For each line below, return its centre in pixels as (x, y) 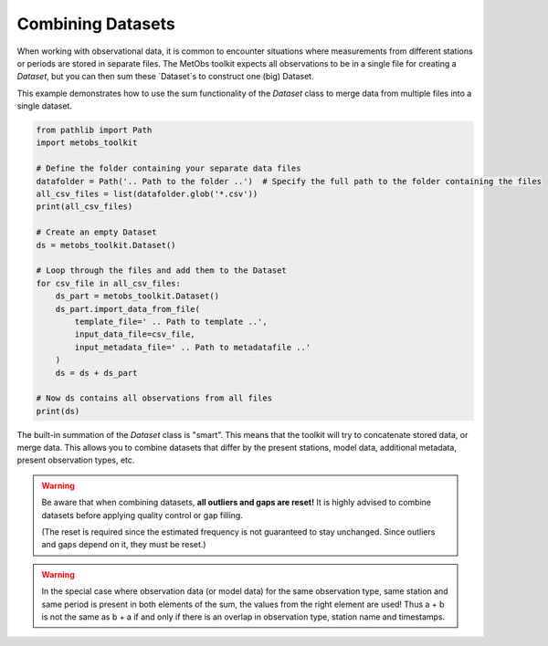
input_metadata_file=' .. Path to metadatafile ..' (193, 347)
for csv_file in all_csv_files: (109, 283)
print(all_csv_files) (84, 207)
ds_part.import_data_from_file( (128, 309)
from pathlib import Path (94, 130)
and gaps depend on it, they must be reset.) (124, 545)
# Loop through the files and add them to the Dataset (161, 271)
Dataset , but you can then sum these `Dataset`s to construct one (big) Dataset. (165, 77)
